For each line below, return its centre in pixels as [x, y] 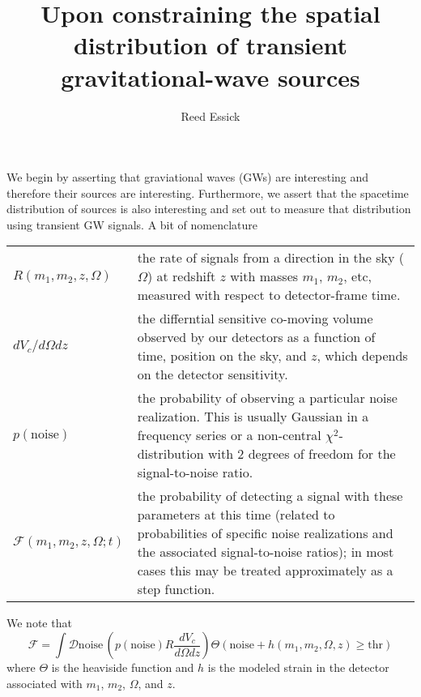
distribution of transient [210, 45]
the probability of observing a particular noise [267, 398]
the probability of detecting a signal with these [270, 496]
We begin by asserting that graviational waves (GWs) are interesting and [188, 177]
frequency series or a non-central [229, 435]
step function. [176, 589]
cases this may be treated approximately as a [265, 571]
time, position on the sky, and [222, 356]
